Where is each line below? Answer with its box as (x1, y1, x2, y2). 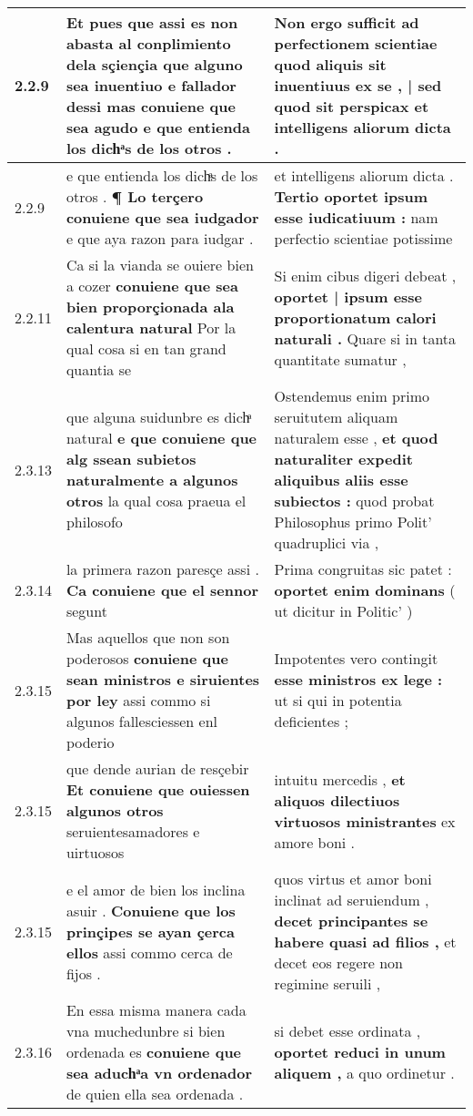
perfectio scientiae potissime (274, 228, 453, 249)
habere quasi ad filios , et (274, 931, 457, 952)
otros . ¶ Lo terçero (65, 186, 204, 207)
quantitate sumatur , (274, 348, 407, 370)
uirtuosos (65, 842, 125, 863)
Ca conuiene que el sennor (65, 579, 258, 600)
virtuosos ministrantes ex (274, 810, 456, 832)
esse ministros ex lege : (274, 669, 443, 690)
